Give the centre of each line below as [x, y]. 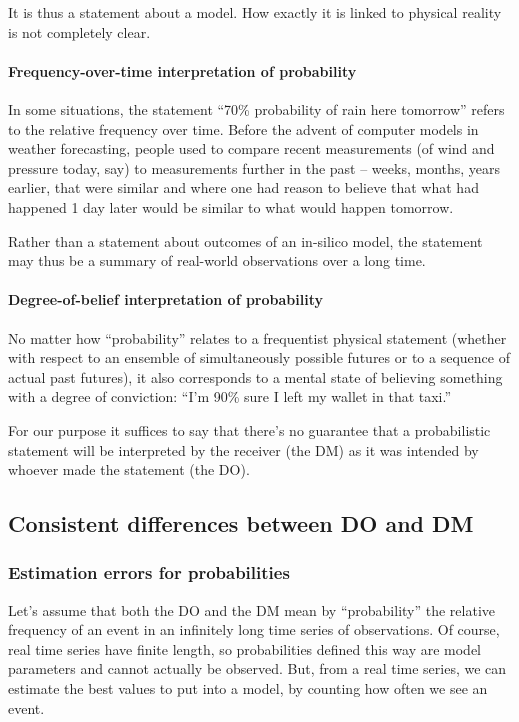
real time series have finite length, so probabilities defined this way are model [245, 648]
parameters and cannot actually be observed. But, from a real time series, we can [257, 668]
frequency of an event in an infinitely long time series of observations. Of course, [254, 629]
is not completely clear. [79, 31]
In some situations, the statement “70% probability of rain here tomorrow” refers [256, 108]
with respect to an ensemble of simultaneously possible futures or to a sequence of [259, 357]
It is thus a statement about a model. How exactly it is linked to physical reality [255, 12]
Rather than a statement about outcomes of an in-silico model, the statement [245, 240]
